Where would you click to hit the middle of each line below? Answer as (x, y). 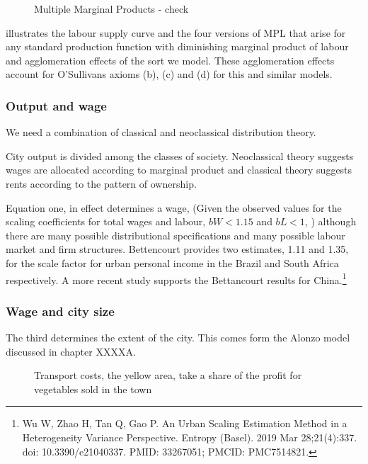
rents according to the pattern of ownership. (101, 183)
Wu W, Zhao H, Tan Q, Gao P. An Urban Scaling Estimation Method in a (185, 423)
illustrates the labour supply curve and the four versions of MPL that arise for (176, 32)
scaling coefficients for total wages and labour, (106, 221)
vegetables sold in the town (93, 389)
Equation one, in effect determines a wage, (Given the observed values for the (174, 207)
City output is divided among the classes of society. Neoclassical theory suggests (180, 155)
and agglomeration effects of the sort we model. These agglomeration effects (170, 60)
